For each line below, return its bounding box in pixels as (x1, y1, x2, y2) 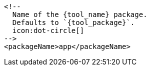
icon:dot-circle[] (12, 26, 84, 34)
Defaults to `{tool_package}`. (12, 18, 135, 26)
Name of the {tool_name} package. (12, 10, 147, 18)
